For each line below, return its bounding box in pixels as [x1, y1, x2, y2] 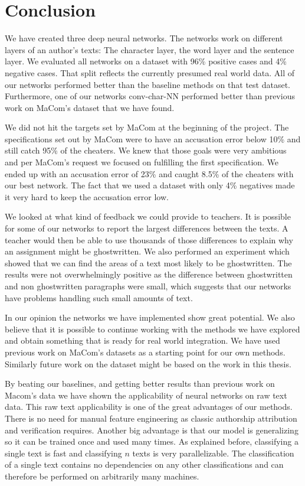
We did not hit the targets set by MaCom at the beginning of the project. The [5, 121, 289, 133]
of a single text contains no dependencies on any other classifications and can [5, 458, 284, 471]
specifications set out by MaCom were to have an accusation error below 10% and [5, 132, 301, 145]
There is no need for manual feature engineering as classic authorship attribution [5, 412, 297, 424]
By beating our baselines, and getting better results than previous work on [5, 377, 275, 390]
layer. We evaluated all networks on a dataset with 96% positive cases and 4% [5, 55, 287, 67]
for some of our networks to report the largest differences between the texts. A [5, 222, 288, 234]
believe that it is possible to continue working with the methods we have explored [5, 322, 300, 335]
